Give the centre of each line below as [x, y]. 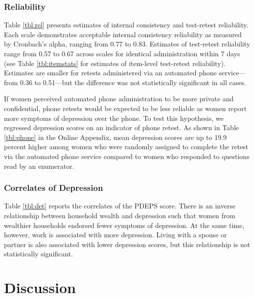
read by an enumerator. [39, 166]
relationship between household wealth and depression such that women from [120, 215]
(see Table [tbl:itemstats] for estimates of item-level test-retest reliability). [115, 63]
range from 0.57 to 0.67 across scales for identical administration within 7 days [122, 53]
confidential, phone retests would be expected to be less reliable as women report [125, 108]
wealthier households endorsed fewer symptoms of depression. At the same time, [124, 225]
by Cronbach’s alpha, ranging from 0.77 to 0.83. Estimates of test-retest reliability [127, 44]
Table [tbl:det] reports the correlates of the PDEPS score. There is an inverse [120, 206]
